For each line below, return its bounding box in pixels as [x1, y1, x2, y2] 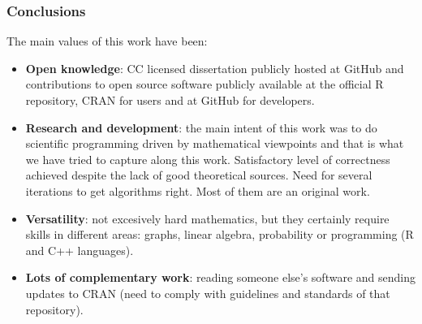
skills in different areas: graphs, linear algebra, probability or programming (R [25, 226, 414, 243]
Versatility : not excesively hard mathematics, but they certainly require [25, 210, 390, 227]
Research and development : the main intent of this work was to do [25, 119, 377, 136]
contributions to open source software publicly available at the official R [25, 76, 384, 93]
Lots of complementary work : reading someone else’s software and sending [25, 269, 416, 286]
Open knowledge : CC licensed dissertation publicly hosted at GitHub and [25, 59, 404, 76]
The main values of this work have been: [6, 32, 208, 50]
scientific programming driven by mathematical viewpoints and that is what [25, 135, 404, 152]
